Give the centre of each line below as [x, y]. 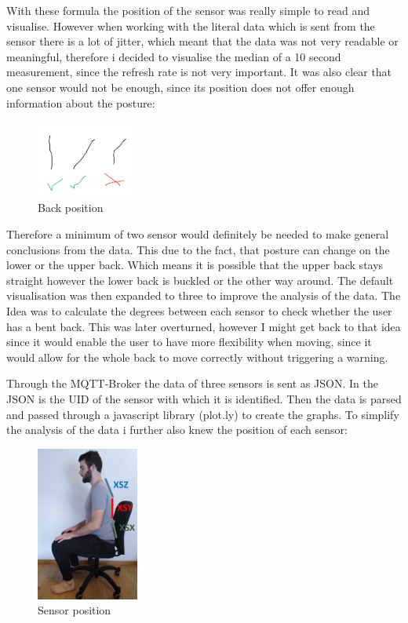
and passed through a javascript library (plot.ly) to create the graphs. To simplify [203, 414]
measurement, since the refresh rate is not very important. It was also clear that [199, 72]
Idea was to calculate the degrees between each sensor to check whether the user [199, 311]
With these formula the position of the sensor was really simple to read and [188, 10]
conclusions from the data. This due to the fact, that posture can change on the [198, 249]
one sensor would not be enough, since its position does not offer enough [180, 87]
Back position [71, 208]
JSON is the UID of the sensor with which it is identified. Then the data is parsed [204, 399]
